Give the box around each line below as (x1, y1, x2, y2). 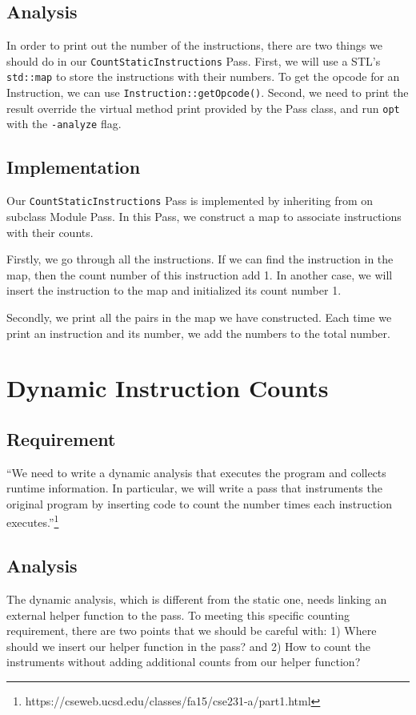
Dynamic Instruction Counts (6, 372, 329, 404)
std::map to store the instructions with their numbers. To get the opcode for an (6, 68, 400, 85)
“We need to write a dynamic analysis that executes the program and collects (6, 464, 386, 480)
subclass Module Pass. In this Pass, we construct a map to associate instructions (6, 207, 402, 224)
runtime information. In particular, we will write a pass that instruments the (6, 480, 382, 496)
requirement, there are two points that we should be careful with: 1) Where (6, 622, 377, 639)
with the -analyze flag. (6, 115, 122, 132)
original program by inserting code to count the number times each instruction (6, 495, 392, 512)
